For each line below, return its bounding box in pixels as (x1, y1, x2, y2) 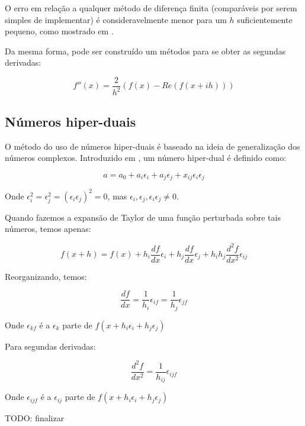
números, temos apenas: (5, 222, 91, 235)
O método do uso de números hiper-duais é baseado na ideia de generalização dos (5, 140, 300, 152)
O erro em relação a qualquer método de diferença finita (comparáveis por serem (5, 2, 297, 14)
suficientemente (237, 13, 293, 25)
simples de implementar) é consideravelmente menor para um (5, 13, 227, 25)
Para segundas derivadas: (5, 340, 96, 352)
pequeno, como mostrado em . (5, 25, 114, 37)
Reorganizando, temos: (5, 270, 87, 282)
